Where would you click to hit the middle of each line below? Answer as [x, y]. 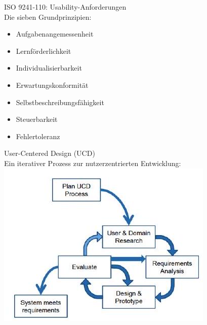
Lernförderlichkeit [44, 51]
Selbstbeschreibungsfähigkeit [60, 102]
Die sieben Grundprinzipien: [48, 17]
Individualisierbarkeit [49, 68]
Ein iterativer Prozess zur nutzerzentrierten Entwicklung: [93, 163]
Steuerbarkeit [37, 119]
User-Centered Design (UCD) [50, 153]
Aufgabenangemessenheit [55, 34]
